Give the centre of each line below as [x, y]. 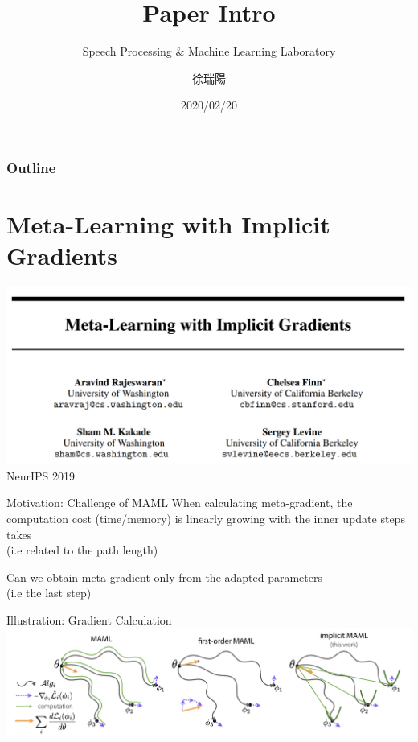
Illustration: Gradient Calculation [89, 619]
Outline [31, 167]
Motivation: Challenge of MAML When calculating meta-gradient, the [180, 503]
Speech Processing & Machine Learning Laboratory [209, 51]
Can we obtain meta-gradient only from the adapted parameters [165, 577]
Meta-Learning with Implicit [168, 224]
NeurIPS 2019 [41, 475]
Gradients [62, 256]
